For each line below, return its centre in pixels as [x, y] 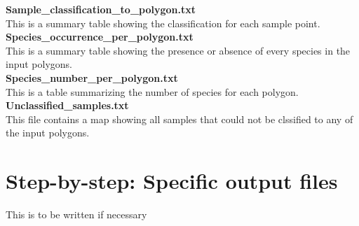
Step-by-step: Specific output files [172, 181]
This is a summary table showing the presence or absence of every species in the [178, 50]
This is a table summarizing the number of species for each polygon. [152, 91]
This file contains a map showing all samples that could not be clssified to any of [179, 119]
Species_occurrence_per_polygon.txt [100, 37]
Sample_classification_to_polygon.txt [101, 9]
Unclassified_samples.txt [67, 105]
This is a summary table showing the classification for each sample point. [163, 23]
